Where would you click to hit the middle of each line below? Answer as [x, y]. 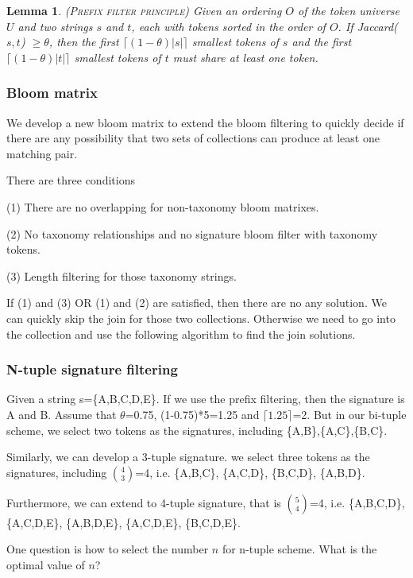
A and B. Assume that [62, 414]
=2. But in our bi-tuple [349, 414]
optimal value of [46, 564]
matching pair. [42, 153]
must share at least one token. [245, 57]
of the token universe [349, 10]
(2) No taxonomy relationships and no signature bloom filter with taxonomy [192, 233]
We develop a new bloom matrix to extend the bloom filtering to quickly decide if [205, 122]
